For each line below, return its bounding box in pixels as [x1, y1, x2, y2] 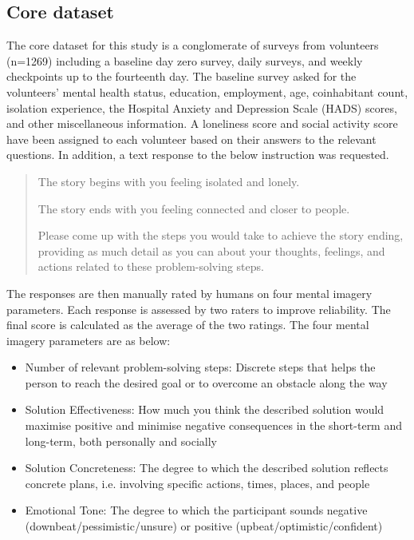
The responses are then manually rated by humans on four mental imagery [6, 284, 373, 301]
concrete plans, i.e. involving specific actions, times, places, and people [25, 474, 370, 491]
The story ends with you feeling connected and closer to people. [37, 200, 350, 216]
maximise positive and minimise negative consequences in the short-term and [25, 417, 403, 434]
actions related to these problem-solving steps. [37, 258, 264, 275]
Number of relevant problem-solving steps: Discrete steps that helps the [25, 359, 376, 375]
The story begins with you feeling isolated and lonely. [37, 173, 300, 189]
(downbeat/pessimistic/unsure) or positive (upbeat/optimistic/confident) [25, 518, 383, 534]
